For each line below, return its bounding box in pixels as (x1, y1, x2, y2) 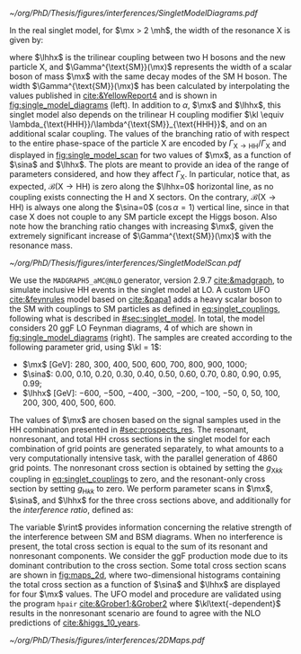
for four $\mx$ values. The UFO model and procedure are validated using (9, 588, 281, 600)
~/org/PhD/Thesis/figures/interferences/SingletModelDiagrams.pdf (9, 8, 258, 18)
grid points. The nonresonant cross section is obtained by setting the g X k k (9, 462, 283, 475)
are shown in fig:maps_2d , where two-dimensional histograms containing (9, 570, 281, 580)
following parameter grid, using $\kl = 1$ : (9, 341, 162, 352)
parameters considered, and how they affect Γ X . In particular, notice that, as (9, 168, 290, 181)
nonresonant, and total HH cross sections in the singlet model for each (9, 433, 271, 444)
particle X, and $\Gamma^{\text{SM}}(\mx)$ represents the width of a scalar (9, 62, 292, 72)
